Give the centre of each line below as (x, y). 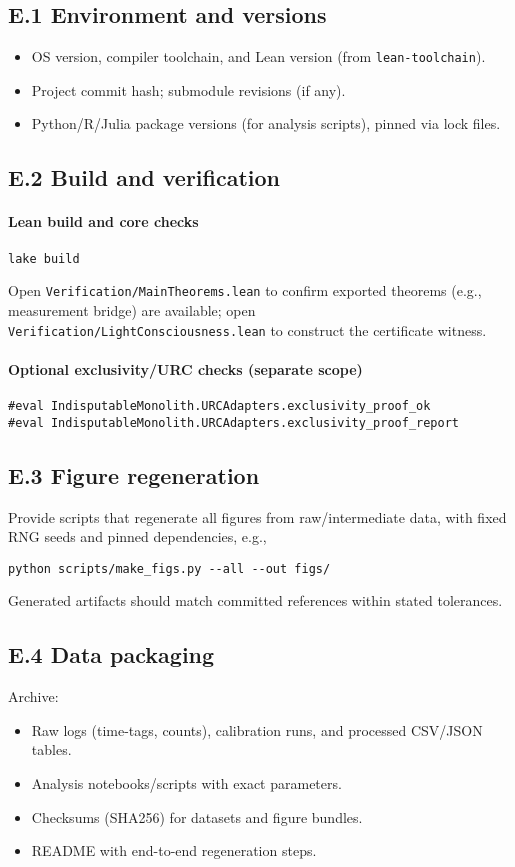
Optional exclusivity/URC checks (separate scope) (185, 368)
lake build (44, 258)
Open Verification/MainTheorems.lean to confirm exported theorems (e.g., (245, 290)
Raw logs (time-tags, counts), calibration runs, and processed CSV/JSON (257, 729)
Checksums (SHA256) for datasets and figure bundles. (197, 816)
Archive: (33, 696)
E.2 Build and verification (144, 177)
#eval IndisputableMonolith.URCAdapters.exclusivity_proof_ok (219, 405)
